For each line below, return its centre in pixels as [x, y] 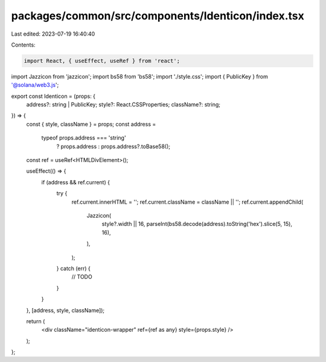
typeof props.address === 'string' [84, 138]
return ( [36, 321]
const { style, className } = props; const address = [91, 124]
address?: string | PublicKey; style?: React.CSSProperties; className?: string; [123, 105]
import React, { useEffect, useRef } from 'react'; [102, 61]
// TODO [82, 277]
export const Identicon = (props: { [53, 96]
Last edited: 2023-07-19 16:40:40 [53, 34]
